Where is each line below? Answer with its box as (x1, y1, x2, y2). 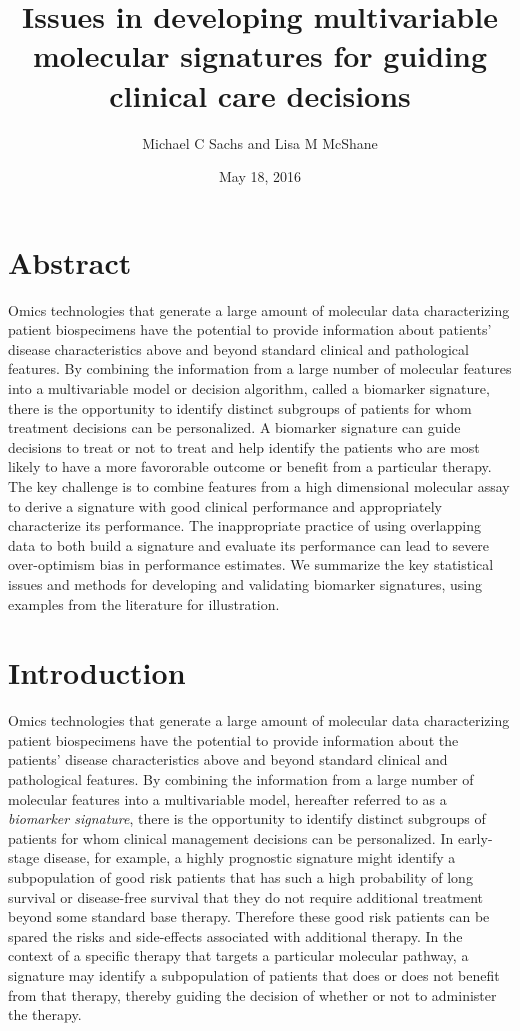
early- (457, 827, 493, 848)
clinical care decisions (109, 74, 411, 115)
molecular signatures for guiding (32, 35, 488, 76)
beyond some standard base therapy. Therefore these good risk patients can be (8, 906, 490, 927)
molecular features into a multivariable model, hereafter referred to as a (8, 788, 447, 809)
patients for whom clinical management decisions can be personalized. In (8, 827, 454, 848)
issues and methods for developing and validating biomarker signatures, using (8, 573, 483, 594)
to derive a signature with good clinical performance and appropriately (8, 495, 442, 516)
